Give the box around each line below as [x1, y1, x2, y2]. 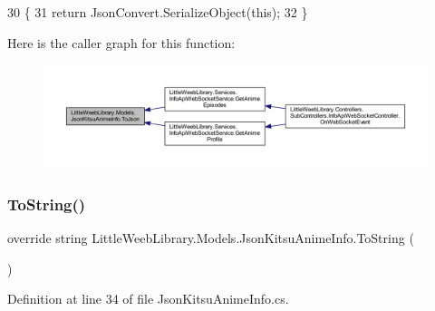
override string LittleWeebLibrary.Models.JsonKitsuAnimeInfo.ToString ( [7, 228, 414, 248]
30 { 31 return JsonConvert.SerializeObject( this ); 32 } [7, 3, 308, 21]
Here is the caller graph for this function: [7, 33, 236, 52]
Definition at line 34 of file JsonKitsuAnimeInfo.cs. [7, 289, 289, 308]
